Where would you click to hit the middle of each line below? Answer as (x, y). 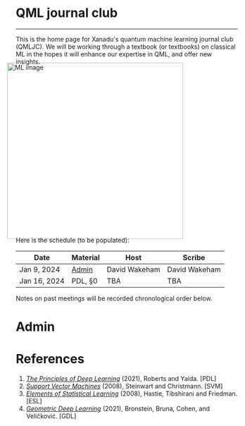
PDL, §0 (84, 281)
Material (86, 257)
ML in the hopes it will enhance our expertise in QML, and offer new (114, 54)
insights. (28, 61)
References (50, 359)
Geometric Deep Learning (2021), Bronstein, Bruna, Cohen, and (118, 409)
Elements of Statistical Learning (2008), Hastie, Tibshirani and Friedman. (132, 394)
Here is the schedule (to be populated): (73, 240)
